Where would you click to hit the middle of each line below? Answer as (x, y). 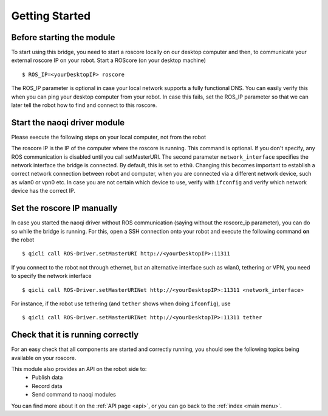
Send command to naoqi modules (74, 395)
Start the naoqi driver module (68, 123)
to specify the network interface (51, 276)
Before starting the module (63, 37)
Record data (47, 386)
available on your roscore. (44, 358)
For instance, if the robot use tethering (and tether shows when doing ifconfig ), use (121, 303)
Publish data (47, 378)
